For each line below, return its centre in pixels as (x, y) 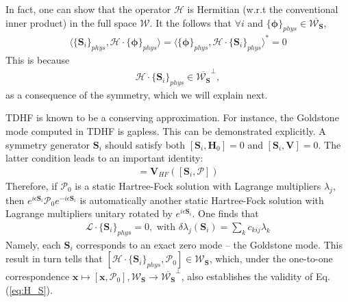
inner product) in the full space (71, 22)
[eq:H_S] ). (31, 289)
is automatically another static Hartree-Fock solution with (202, 200)
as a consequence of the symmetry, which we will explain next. (137, 94)
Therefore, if (32, 185)
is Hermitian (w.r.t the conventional (263, 9)
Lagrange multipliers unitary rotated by (89, 213)
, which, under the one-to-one (271, 259)
